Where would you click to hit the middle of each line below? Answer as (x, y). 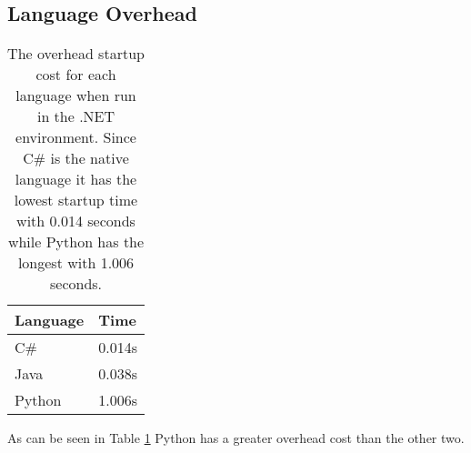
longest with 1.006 (76, 263)
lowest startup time (76, 200)
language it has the (76, 179)
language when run (76, 96)
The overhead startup (76, 54)
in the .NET (76, 116)
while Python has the (76, 242)
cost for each (76, 75)
